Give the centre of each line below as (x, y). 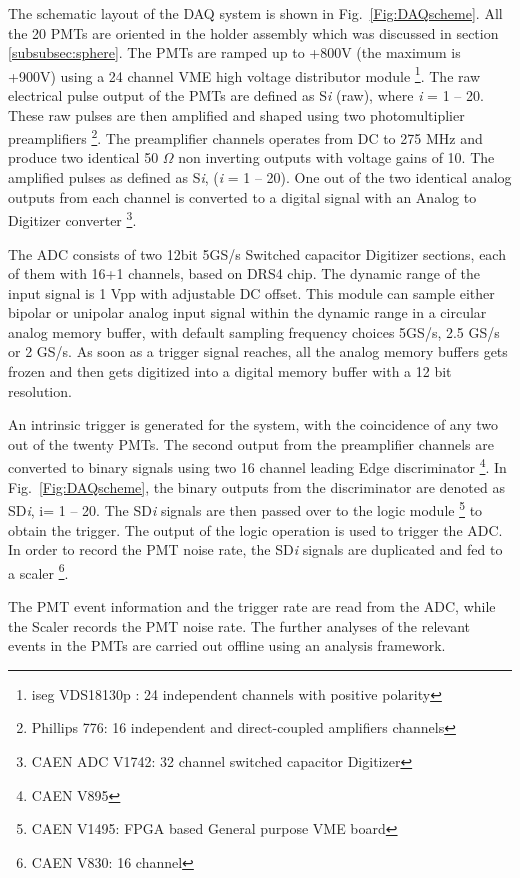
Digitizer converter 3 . (72, 218)
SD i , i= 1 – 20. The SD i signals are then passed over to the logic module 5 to (245, 508)
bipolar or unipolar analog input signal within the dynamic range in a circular (247, 312)
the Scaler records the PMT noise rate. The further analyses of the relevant (239, 625)
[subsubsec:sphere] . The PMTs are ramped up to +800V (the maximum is (234, 52)
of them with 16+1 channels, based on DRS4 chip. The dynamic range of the (244, 273)
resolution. (40, 390)
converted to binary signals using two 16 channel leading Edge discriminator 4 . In (257, 466)
